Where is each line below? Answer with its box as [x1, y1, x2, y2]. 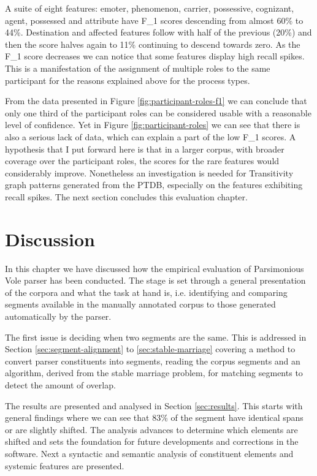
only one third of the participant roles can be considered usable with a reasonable [5, 106, 311, 119]
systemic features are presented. [5, 459, 124, 472]
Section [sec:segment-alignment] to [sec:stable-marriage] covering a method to [5, 342, 296, 355]
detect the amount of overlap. [5, 378, 116, 391]
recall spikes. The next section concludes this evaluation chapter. [5, 190, 248, 203]
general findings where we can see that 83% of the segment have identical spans [5, 411, 304, 424]
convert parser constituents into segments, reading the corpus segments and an [5, 354, 300, 367]
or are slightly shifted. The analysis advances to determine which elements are [5, 423, 298, 436]
